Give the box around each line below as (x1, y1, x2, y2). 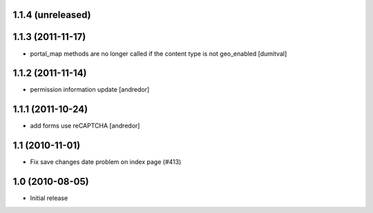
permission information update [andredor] (30, 85, 150, 94)
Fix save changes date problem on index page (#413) (30, 158, 182, 166)
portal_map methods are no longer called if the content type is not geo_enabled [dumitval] (30, 49, 287, 58)
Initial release (30, 194, 68, 203)
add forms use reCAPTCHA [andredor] (30, 121, 140, 130)
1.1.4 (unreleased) (12, 9, 91, 21)
